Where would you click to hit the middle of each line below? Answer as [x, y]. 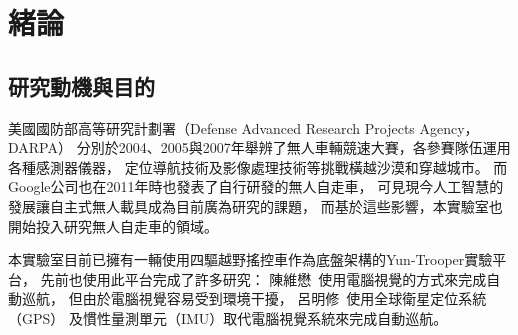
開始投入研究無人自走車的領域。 [113, 225]
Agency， [449, 127]
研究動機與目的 [81, 85]
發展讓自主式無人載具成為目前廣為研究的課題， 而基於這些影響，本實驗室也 [255, 205]
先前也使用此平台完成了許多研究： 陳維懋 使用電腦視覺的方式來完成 [263, 278]
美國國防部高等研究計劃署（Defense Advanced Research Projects [211, 127]
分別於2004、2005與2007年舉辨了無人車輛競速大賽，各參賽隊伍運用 [293, 147]
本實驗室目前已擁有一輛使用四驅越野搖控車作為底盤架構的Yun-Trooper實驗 [250, 259]
